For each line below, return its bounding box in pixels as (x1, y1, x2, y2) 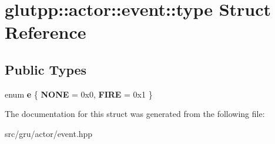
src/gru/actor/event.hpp (5, 127, 93, 139)
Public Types (5, 60, 87, 78)
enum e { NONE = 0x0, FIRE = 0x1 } (5, 88, 153, 100)
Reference (5, 20, 86, 44)
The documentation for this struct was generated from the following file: (5, 108, 265, 120)
